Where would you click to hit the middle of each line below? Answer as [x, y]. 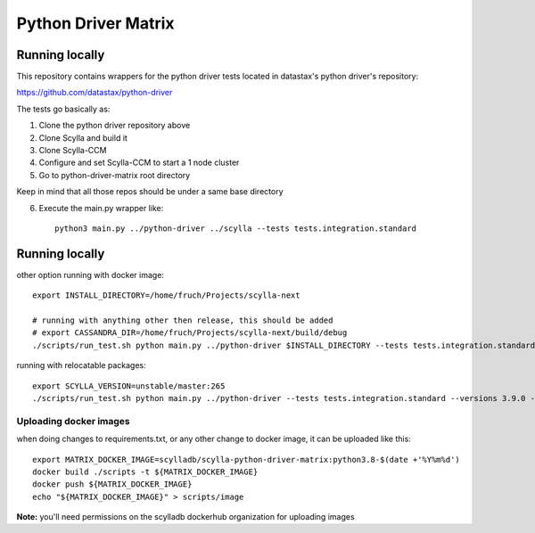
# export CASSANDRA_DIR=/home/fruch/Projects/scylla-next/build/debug [190, 333]
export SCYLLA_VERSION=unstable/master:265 [129, 386]
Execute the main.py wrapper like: [101, 208]
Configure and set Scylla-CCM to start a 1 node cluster [139, 163]
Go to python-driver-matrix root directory [115, 175]
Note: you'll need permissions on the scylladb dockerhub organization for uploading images [186, 517]
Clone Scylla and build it [83, 137]
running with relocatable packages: [81, 365]
